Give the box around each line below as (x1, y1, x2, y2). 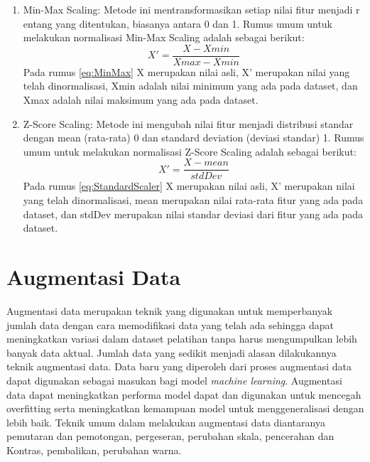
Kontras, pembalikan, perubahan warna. (6, 442, 182, 457)
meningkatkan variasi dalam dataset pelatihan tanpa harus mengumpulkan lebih (6, 331, 357, 346)
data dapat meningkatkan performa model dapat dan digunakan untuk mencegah (6, 387, 361, 402)
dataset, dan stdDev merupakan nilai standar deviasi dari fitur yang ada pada (23, 206, 364, 221)
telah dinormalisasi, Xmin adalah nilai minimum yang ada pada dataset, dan (23, 78, 358, 93)
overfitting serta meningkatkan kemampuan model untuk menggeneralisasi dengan (6, 401, 364, 416)
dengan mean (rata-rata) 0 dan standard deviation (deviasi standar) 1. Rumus (23, 130, 364, 145)
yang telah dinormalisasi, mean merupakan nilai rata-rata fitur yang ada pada (23, 193, 364, 208)
